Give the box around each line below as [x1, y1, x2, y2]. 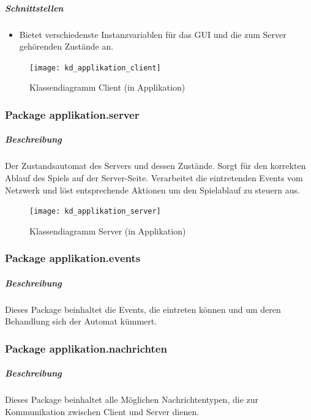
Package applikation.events [5, 250, 141, 266]
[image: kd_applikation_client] [29, 63, 161, 72]
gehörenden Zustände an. [19, 40, 114, 53]
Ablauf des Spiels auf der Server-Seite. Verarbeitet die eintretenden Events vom [5, 171, 303, 184]
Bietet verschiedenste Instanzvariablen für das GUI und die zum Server [19, 28, 287, 40]
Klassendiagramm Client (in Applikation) [29, 81, 185, 94]
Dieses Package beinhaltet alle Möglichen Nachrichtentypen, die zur [5, 393, 258, 406]
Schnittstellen [5, 1, 64, 14]
